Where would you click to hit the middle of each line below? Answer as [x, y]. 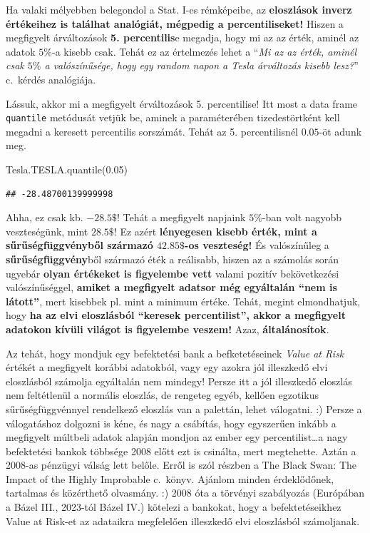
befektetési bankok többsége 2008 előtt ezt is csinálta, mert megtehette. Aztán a [181, 451]
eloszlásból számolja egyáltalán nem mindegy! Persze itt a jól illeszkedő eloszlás [179, 381]
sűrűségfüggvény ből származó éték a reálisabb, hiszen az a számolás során [173, 259]
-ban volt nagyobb [302, 217]
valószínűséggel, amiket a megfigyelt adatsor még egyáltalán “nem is [171, 287]
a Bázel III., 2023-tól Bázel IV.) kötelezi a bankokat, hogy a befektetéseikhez [174, 507]
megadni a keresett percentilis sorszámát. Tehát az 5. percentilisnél [152, 131]
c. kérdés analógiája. [51, 79]
